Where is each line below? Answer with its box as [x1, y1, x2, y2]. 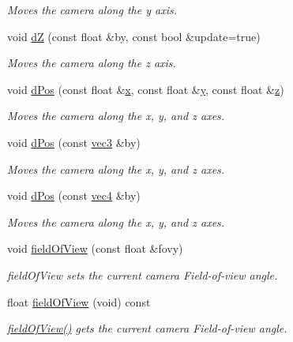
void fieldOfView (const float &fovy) [7, 240, 183, 257]
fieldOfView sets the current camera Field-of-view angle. [7, 266, 278, 283]
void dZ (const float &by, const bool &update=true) [7, 28, 261, 44]
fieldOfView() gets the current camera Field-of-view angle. [7, 320, 287, 336]
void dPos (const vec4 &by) [7, 187, 141, 204]
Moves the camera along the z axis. [7, 54, 176, 71]
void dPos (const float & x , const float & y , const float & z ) [7, 81, 284, 97]
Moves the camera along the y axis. [7, 2, 177, 17]
